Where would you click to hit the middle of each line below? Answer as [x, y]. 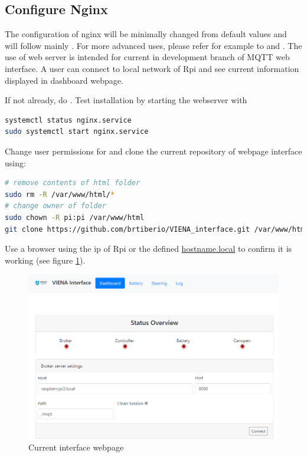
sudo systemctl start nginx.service [77, 132]
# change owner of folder [55, 206]
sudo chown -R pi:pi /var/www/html [75, 217]
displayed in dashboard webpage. [64, 80]
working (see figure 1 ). [45, 260]
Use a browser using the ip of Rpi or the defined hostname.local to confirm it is [148, 249]
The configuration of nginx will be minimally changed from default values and [146, 34]
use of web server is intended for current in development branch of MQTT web [147, 57]
